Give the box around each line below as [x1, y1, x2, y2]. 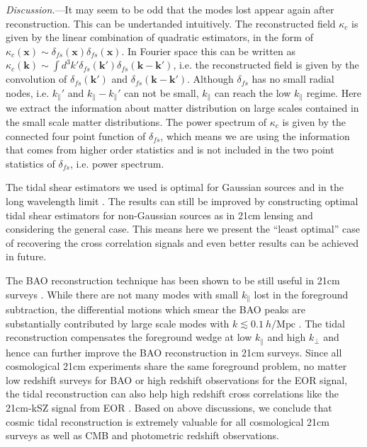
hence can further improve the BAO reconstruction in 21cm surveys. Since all [6, 344, 342, 359]
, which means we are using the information [160, 128, 350, 143]
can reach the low [214, 85, 291, 100]
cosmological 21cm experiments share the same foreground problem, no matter [6, 359, 347, 373]
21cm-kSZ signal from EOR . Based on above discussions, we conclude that [6, 400, 332, 415]
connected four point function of [6, 128, 146, 143]
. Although [187, 71, 234, 86]
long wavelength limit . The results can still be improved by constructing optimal [6, 193, 358, 208]
